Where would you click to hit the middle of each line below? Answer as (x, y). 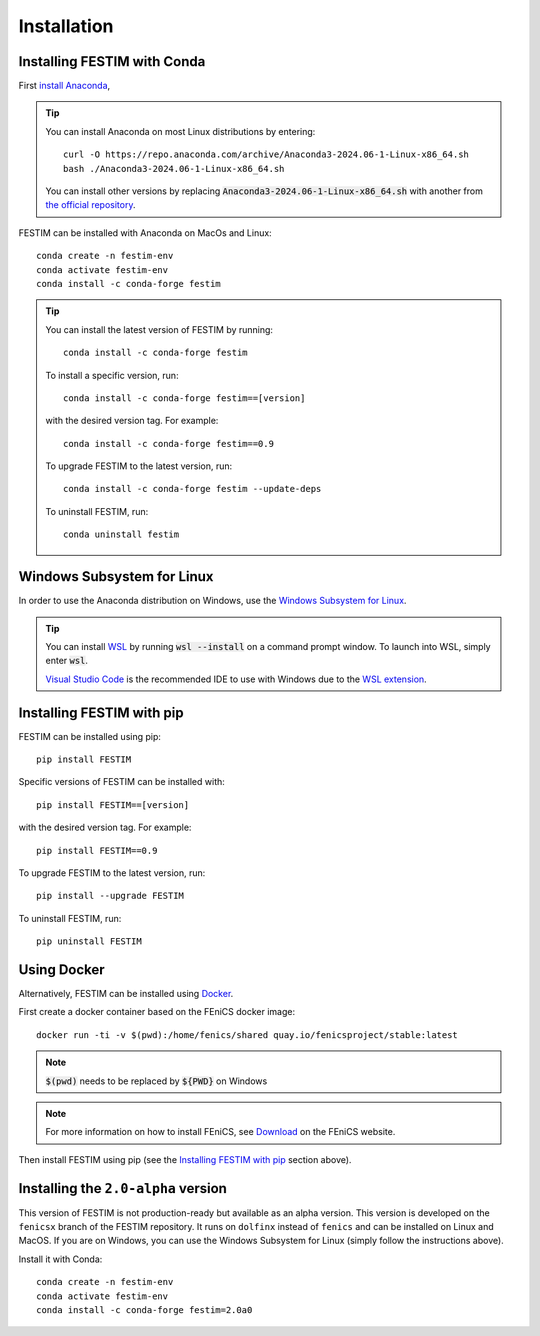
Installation (66, 26)
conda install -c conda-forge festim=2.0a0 (144, 1310)
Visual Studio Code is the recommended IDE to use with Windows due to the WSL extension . (236, 679)
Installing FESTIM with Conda (112, 61)
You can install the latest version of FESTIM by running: (159, 329)
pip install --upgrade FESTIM (110, 896)
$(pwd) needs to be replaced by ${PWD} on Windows (156, 1081)
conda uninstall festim (121, 534)
